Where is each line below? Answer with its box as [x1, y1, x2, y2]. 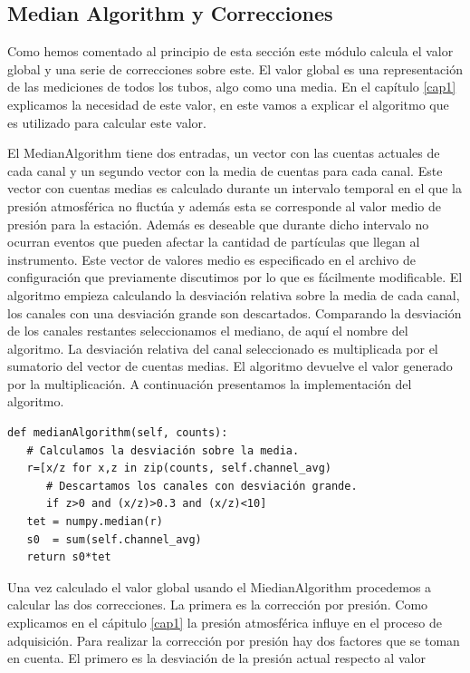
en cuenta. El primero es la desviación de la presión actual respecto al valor [7, 649, 426, 668]
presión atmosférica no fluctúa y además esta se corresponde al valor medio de [7, 196, 441, 215]
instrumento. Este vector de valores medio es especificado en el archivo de [7, 249, 416, 268]
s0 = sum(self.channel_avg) [26, 532, 202, 546]
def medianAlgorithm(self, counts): [7, 426, 228, 440]
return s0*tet [26, 551, 111, 564]
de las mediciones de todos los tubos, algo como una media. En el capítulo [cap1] [7, 77, 456, 96]
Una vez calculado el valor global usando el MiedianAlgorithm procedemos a [7, 577, 432, 596]
